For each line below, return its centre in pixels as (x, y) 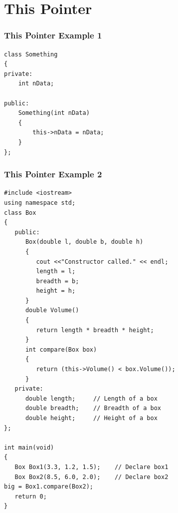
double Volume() (52, 310)
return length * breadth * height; (95, 330)
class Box (20, 213)
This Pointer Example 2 (53, 174)
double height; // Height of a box (91, 418)
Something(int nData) (54, 113)
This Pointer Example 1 (53, 35)
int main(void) (29, 447)
